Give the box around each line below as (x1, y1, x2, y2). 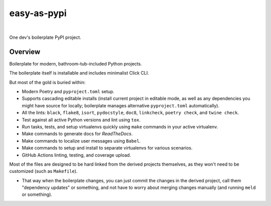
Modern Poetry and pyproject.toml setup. (22, 89, 115, 95)
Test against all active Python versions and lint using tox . (22, 116, 141, 123)
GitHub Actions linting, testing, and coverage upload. (22, 152, 131, 158)
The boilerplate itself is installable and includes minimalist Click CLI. (9, 70, 149, 76)
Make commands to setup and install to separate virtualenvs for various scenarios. (22, 145, 193, 151)
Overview (9, 47, 41, 56)
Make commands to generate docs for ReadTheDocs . (22, 131, 133, 137)
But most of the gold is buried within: (9, 79, 86, 85)
